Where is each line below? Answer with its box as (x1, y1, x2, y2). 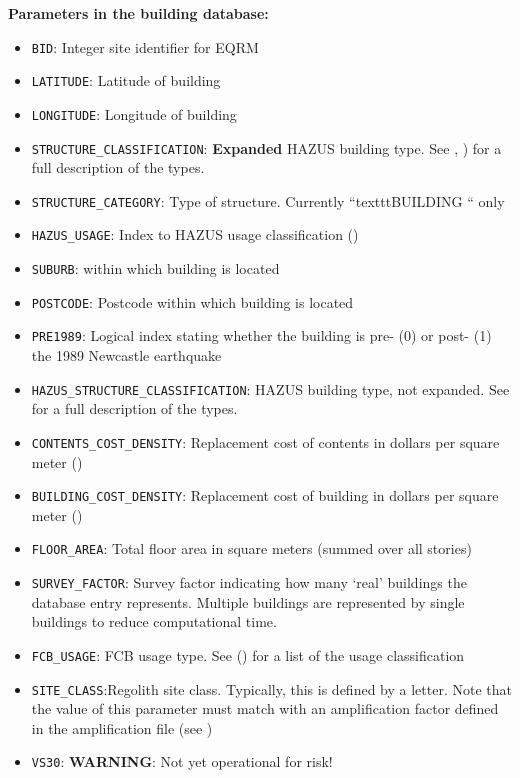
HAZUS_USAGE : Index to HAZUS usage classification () (31, 224, 359, 245)
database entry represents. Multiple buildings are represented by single (31, 591, 465, 612)
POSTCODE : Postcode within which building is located (31, 291, 354, 312)
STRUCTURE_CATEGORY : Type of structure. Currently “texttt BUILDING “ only (31, 190, 505, 211)
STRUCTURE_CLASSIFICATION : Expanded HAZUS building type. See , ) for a (31, 137, 502, 158)
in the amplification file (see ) (31, 717, 213, 738)
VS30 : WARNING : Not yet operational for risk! (31, 751, 333, 772)
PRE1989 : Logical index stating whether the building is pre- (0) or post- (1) (31, 325, 492, 346)
